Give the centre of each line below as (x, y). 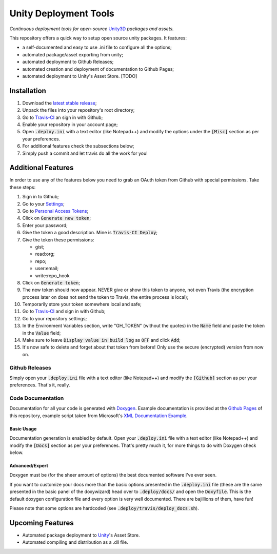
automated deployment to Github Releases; (68, 62)
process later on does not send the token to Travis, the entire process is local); (105, 297)
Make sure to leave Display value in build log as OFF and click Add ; (101, 340)
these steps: (23, 187)
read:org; (45, 254)
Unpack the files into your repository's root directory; (78, 110)
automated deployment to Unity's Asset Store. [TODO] (80, 76)
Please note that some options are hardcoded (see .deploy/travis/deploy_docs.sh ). (104, 508)
